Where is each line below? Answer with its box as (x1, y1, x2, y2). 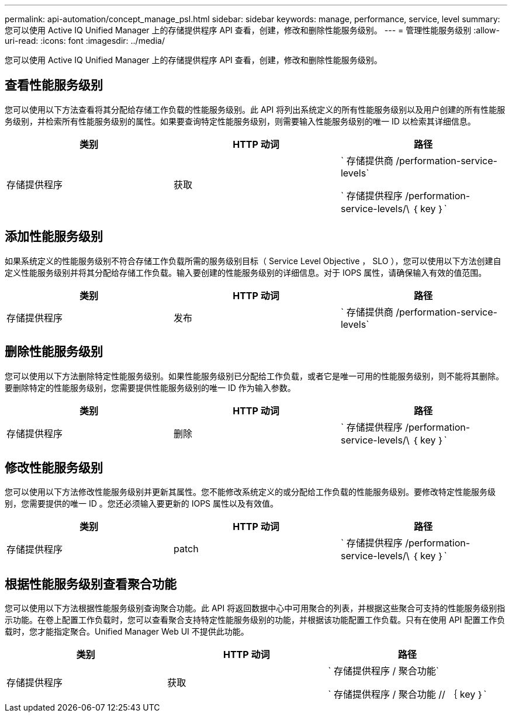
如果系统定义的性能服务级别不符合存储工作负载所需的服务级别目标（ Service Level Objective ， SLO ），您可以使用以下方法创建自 (5, 255, 501, 266)
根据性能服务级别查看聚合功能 (5, 576, 177, 591)
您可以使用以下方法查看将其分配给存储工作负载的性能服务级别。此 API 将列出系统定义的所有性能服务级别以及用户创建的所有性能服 (5, 104, 506, 115)
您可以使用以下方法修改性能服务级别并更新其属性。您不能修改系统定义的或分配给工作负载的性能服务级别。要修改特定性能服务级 (5, 487, 496, 497)
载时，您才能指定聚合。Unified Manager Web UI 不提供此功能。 (5, 626, 249, 637)
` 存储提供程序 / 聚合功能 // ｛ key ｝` (328, 688, 487, 701)
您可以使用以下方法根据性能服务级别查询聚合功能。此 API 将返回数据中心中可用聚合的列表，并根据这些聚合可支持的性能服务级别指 (5, 603, 506, 614)
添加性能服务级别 (5, 229, 103, 244)
